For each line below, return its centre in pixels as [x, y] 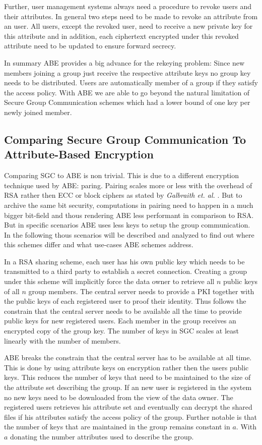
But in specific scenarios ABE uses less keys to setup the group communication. [127, 225]
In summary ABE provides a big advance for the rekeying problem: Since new [124, 62]
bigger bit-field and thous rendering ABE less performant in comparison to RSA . [129, 215]
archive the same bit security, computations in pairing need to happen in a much [129, 205]
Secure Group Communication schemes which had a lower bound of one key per [127, 102]
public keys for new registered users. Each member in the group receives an [120, 321]
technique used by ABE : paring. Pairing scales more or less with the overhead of [128, 185]
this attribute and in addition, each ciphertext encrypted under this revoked [121, 36]
